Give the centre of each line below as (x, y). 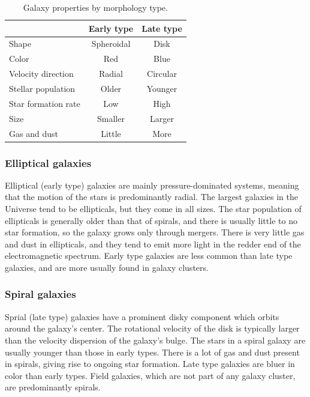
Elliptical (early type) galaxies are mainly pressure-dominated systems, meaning (152, 185)
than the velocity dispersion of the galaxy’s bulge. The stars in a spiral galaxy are (155, 340)
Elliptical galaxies (48, 162)
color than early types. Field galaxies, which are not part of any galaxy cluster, (150, 375)
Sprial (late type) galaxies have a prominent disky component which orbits (142, 316)
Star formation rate (45, 103)
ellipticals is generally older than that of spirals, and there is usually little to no (151, 220)
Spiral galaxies (40, 294)
